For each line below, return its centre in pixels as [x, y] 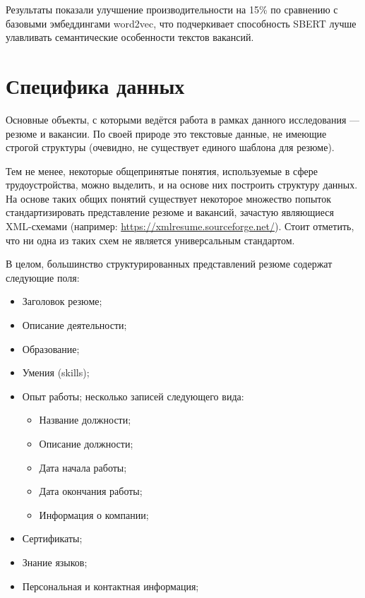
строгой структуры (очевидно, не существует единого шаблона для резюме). [170, 147]
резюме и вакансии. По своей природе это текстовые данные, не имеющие [166, 133]
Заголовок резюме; [62, 301]
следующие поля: [43, 277]
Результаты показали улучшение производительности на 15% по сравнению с [172, 9]
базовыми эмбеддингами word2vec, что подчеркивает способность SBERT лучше [181, 23]
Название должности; [85, 420]
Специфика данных [95, 85]
